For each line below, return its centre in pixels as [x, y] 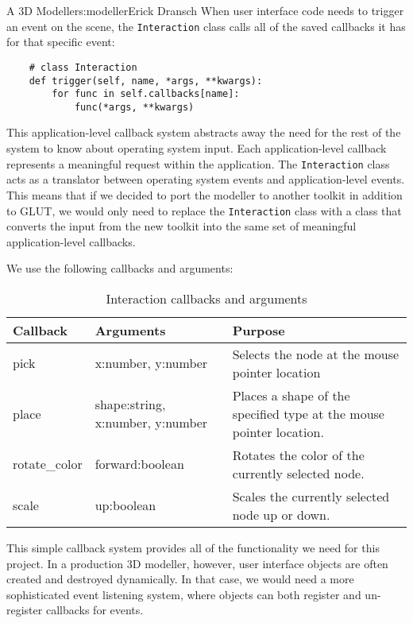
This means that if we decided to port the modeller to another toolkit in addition [205, 194]
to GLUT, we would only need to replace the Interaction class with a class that [204, 210]
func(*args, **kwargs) [134, 107]
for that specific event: [61, 42]
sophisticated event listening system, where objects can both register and [184, 594]
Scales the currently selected [311, 496]
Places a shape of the [291, 395]
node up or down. [281, 514]
